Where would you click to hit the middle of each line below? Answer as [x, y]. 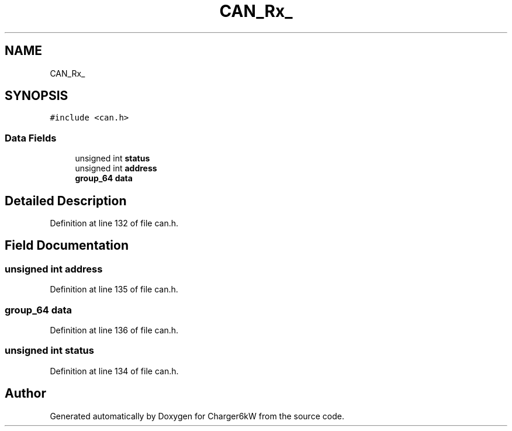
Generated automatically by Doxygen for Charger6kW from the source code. [197, 416]
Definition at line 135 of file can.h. [114, 289]
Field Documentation [67, 246]
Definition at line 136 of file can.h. [114, 330]
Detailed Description [66, 201]
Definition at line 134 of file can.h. [114, 371]
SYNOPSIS [37, 96]
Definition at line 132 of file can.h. [114, 223]
